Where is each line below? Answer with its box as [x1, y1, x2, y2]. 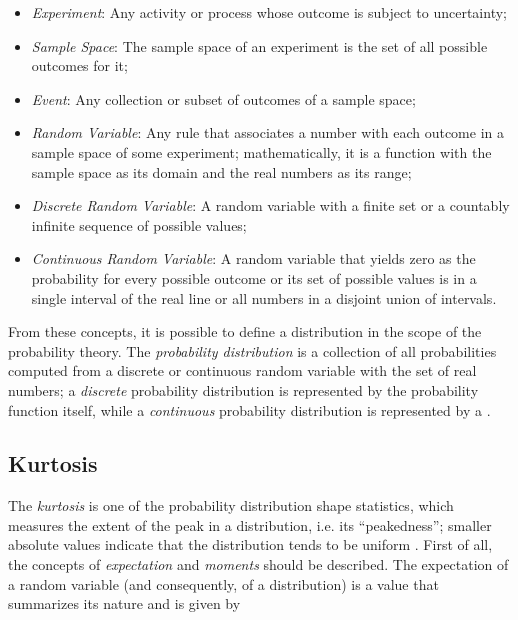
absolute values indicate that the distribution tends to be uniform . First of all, [8, 534, 493, 555]
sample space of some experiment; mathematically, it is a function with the [31, 141, 492, 162]
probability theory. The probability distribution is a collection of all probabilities [8, 340, 497, 361]
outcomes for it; [31, 55, 128, 76]
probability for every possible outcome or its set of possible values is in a [31, 267, 477, 288]
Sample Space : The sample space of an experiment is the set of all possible [31, 35, 488, 56]
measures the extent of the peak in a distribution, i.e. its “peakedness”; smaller [8, 514, 492, 535]
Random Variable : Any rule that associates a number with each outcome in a [31, 122, 504, 143]
